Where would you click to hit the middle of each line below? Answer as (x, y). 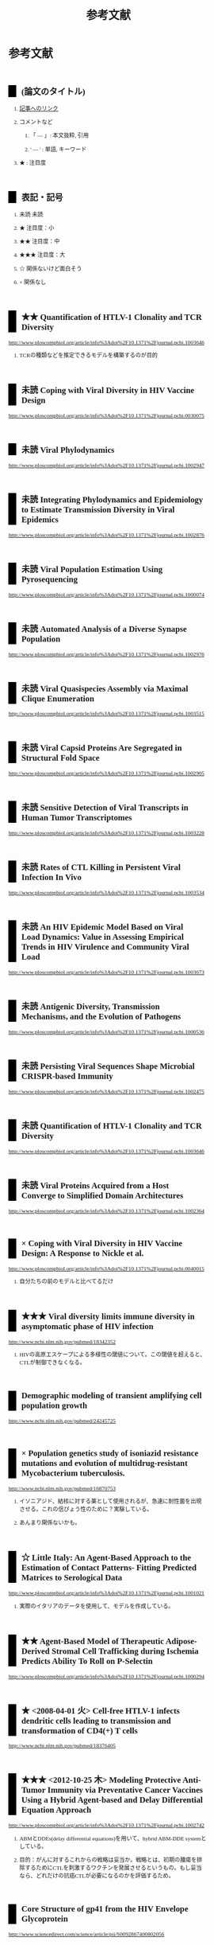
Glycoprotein (45, 1918)
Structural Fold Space (60, 758)
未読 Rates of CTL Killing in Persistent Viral (101, 867)
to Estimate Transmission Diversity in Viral (98, 509)
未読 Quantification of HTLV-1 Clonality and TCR (111, 1126)
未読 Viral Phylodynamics (68, 450)
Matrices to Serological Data (72, 1578)
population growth (54, 1406)
